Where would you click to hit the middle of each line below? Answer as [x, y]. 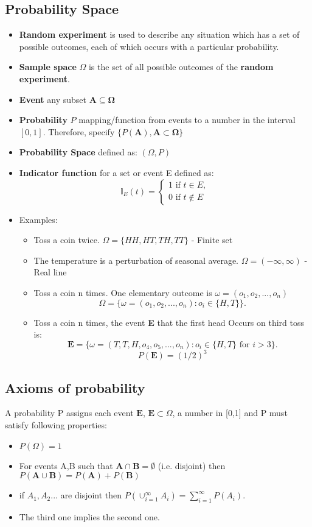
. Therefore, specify [79, 131]
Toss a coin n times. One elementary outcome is [123, 292]
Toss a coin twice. [67, 240]
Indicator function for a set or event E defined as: [116, 172]
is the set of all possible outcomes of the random [181, 67]
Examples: [38, 219]
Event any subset [53, 99]
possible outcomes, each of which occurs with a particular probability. [149, 46]
